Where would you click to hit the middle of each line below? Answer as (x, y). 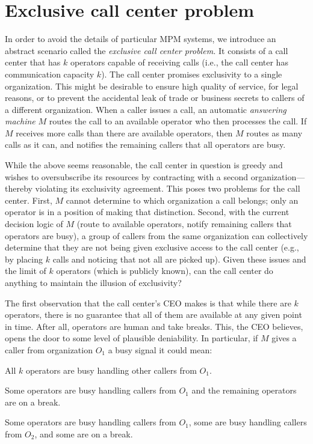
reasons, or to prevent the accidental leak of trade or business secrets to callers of (155, 98)
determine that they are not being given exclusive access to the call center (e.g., (152, 247)
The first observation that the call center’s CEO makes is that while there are (148, 303)
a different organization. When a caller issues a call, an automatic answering (146, 109)
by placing (24, 259)
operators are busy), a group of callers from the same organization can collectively (156, 235)
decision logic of (34, 224)
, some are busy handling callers (248, 422)
